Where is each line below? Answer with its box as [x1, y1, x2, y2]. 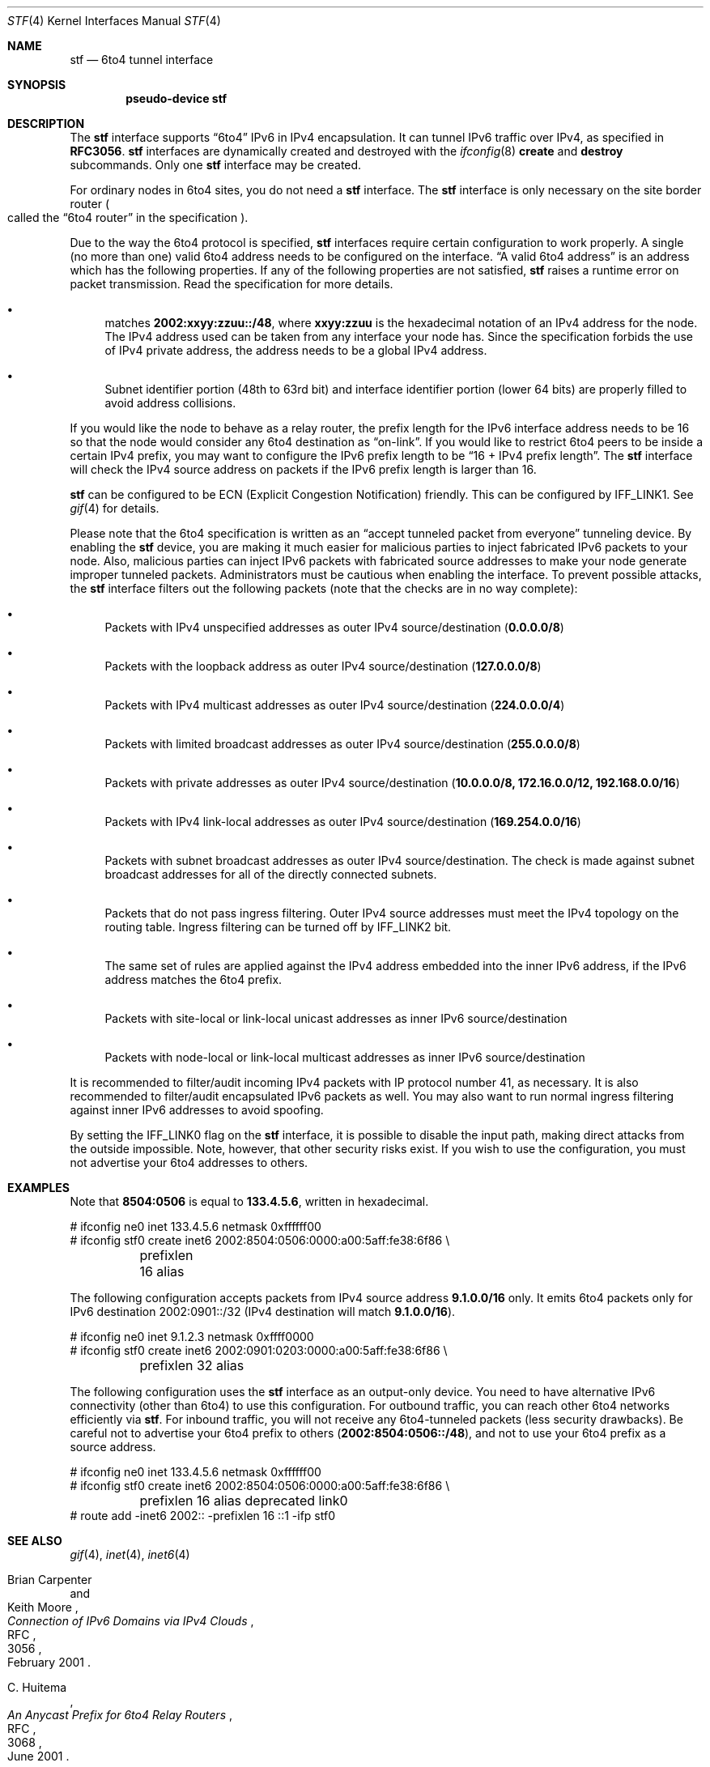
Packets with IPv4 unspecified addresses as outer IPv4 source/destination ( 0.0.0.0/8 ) [104, 620, 564, 634]
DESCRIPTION [7, 117, 85, 130]
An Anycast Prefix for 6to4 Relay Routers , [7, 1708, 233, 1722]
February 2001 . [7, 1655, 91, 1669]
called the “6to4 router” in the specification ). [7, 211, 249, 224]
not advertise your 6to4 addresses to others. [70, 1156, 308, 1169]
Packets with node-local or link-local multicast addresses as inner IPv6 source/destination [104, 1050, 585, 1064]
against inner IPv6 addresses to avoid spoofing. [70, 1103, 324, 1117]
